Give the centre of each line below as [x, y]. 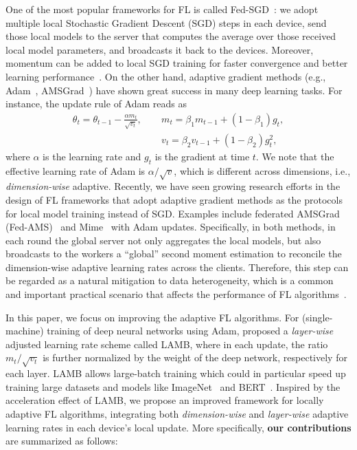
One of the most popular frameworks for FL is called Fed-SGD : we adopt [162, 9]
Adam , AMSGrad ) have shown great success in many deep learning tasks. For [174, 90]
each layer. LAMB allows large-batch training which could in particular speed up [176, 373]
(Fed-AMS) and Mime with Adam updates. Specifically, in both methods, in [171, 227]
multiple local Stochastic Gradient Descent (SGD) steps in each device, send [166, 22]
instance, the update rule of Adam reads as [96, 104]
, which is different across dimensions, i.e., [262, 170]
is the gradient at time [202, 156]
